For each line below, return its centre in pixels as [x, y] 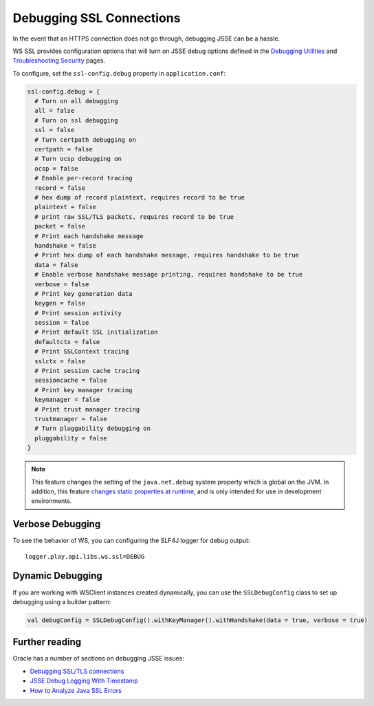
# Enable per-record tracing [84, 178]
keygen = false [60, 303]
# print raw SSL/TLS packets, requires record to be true [134, 216]
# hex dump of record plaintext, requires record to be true [140, 197]
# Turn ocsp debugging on [78, 159]
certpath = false [64, 149]
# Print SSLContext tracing [82, 352]
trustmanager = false [71, 419]
